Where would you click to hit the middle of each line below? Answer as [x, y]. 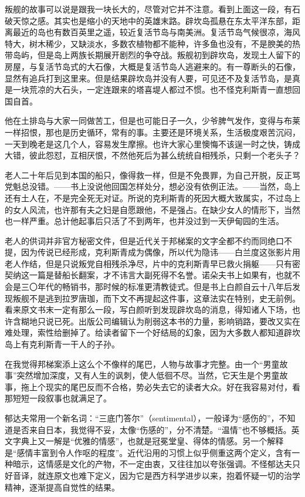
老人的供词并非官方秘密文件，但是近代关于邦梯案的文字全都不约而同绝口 [144, 240]
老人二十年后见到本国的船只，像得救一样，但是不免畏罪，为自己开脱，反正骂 [152, 175]
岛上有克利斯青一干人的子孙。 [62, 344]
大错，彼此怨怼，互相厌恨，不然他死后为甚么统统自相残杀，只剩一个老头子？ [152, 155]
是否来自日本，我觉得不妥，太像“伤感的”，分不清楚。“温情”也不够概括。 [152, 429]
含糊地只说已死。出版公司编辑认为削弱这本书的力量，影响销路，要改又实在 [156, 321]
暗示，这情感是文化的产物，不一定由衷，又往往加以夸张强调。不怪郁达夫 [152, 464]
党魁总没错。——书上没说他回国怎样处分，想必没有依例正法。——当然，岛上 [152, 186]
